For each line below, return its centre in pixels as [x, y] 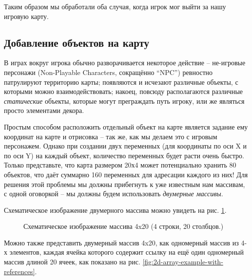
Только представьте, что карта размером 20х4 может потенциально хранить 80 [120, 165]
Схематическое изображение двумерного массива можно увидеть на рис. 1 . [115, 210]
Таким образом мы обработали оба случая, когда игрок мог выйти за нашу [115, 6]
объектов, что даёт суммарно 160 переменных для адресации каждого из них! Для [126, 174]
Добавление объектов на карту [77, 42]
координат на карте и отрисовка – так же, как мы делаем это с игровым [111, 136]
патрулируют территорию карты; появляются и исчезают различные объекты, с [121, 82]
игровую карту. [26, 16]
